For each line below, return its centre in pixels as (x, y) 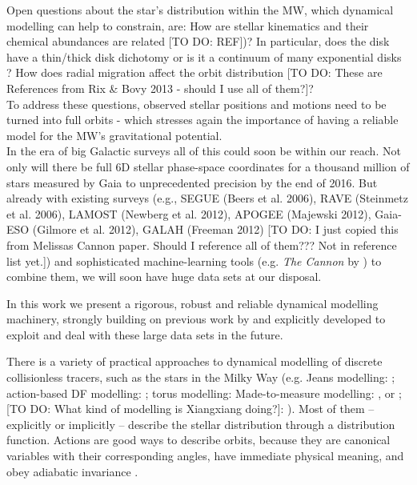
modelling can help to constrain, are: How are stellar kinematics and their (188, 25)
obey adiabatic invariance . (72, 471)
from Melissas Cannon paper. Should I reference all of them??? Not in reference (202, 245)
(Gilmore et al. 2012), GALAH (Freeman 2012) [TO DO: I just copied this (215, 229)
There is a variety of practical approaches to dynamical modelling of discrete (194, 361)
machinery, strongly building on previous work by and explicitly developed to (196, 319)
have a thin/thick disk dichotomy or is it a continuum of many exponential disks (204, 56)
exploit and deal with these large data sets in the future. (145, 334)
